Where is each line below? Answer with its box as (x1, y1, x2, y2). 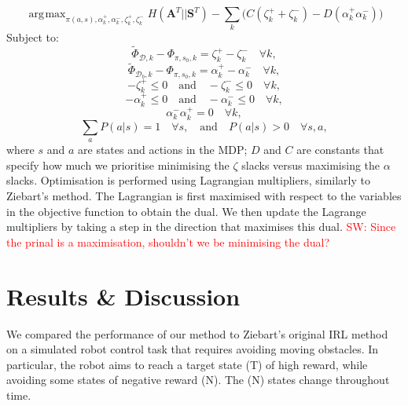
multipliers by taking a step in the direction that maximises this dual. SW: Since (6, 218, 396, 235)
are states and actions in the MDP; (78, 141, 248, 158)
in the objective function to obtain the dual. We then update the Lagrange (6, 203, 366, 219)
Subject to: (6, 29, 59, 46)
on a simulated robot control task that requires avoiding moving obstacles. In (6, 341, 379, 357)
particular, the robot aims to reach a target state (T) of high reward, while (6, 356, 368, 372)
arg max (28, 9, 66, 20)
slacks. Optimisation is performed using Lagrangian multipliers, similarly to (6, 172, 370, 188)
